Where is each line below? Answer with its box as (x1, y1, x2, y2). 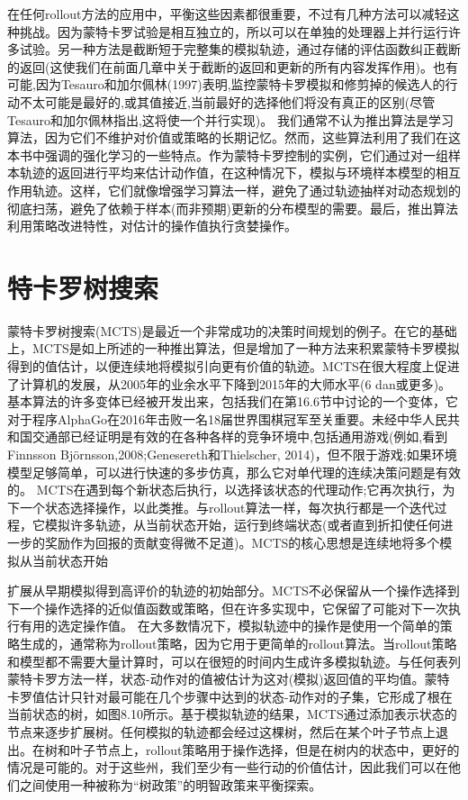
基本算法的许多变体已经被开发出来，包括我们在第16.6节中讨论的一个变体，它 (7, 392, 458, 411)
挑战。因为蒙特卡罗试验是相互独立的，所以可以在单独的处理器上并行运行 (19, 22, 448, 41)
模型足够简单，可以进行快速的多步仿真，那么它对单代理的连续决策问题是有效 (7, 462, 461, 481)
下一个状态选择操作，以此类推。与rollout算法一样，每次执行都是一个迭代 (7, 497, 435, 516)
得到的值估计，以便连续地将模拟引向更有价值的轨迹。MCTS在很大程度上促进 (7, 357, 460, 376)
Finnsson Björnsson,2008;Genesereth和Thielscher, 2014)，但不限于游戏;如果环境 (7, 445, 457, 463)
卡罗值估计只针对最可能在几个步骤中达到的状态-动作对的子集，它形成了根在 (7, 686, 453, 705)
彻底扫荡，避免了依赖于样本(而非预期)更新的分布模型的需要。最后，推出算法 (7, 198, 458, 217)
